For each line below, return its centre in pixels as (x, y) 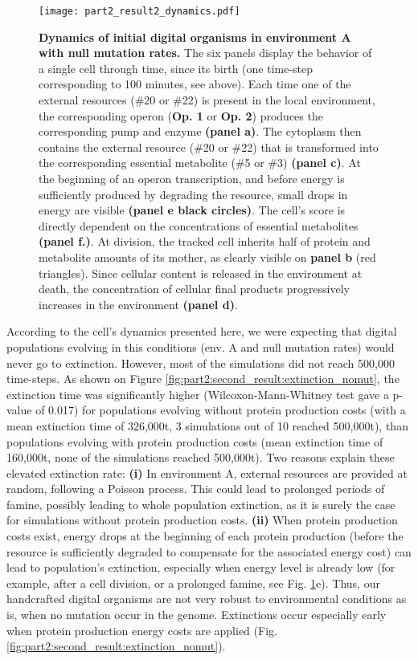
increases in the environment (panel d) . (138, 304)
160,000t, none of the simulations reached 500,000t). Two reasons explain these (201, 457)
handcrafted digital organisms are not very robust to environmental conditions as (207, 599)
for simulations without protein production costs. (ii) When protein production (202, 520)
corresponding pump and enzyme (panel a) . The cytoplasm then (200, 131)
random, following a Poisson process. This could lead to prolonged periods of (196, 489)
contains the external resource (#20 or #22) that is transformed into (209, 147)
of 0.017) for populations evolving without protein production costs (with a (221, 410)
